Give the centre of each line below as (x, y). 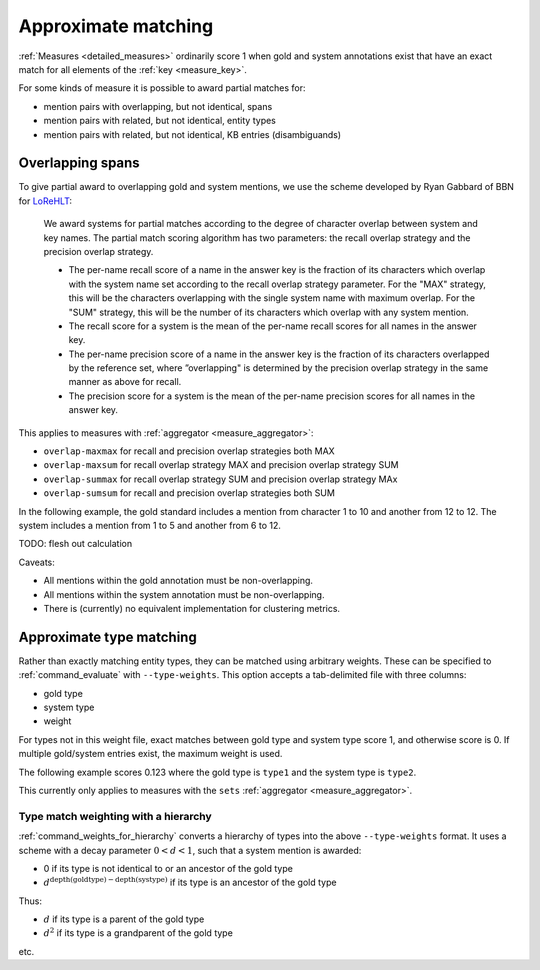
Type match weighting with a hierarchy (115, 816)
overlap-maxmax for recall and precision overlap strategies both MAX (189, 451)
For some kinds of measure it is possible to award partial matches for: (162, 88)
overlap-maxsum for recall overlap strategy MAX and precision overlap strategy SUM (221, 465)
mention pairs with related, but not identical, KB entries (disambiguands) (192, 134)
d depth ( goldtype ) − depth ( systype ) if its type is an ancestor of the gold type (190, 882)
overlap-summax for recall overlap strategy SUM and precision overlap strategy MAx (220, 479)
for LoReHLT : (45, 201)
